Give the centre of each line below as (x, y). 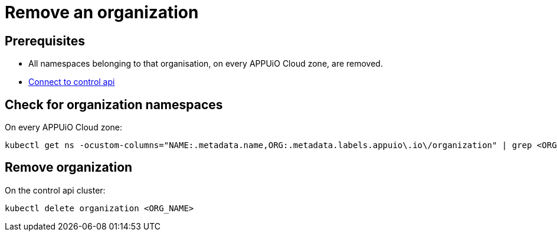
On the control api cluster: (55, 190)
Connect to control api (72, 82)
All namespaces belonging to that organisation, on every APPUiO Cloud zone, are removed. (206, 64)
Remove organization (69, 168)
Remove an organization (102, 12)
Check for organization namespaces (114, 104)
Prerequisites (45, 41)
